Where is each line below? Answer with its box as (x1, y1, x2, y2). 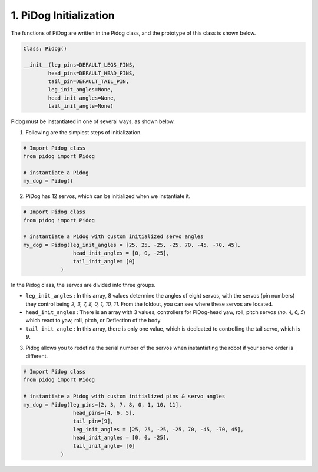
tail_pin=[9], (72, 418, 114, 424)
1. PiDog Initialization (11, 9, 115, 22)
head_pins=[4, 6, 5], (72, 410, 135, 416)
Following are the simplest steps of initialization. (25, 128, 143, 136)
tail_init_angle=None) (48, 103, 114, 110)
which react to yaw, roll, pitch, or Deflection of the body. (25, 317, 162, 324)
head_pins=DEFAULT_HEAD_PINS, (48, 70, 135, 77)
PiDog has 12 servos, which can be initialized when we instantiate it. (25, 193, 191, 200)
